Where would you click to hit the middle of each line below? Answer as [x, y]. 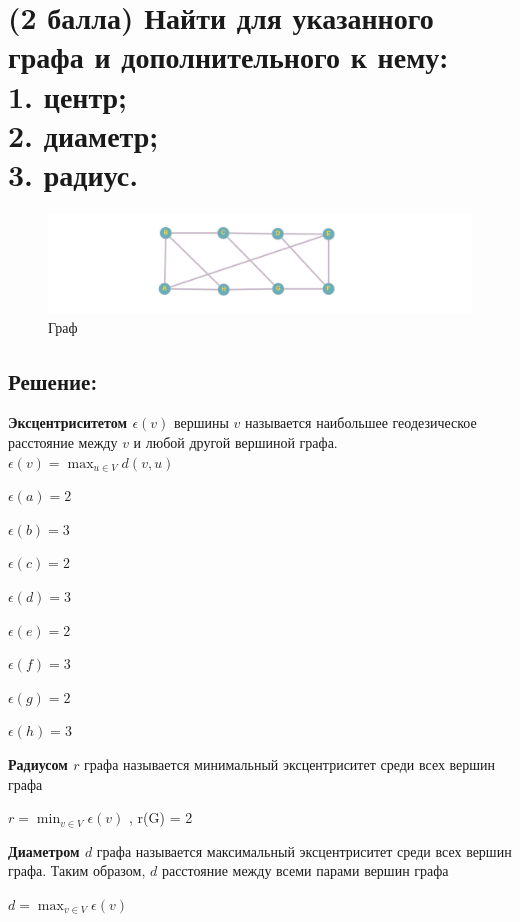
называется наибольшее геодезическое [361, 422]
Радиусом [38, 764]
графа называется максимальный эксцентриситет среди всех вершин [304, 850]
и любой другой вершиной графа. [235, 442]
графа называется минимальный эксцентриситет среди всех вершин [290, 764]
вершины [201, 422]
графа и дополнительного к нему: [228, 56]
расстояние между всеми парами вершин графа [305, 870]
